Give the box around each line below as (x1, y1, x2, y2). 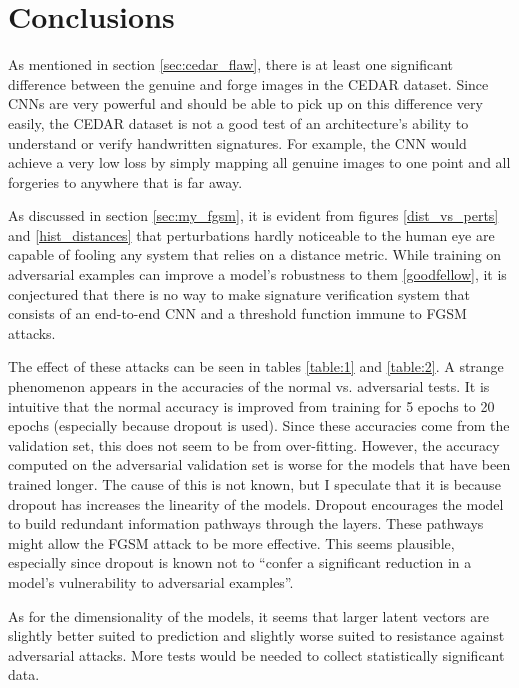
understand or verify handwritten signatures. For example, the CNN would (8, 132, 467, 153)
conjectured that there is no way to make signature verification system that (8, 283, 471, 304)
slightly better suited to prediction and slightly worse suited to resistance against (8, 625, 505, 646)
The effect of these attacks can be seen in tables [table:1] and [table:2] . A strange (8, 356, 504, 377)
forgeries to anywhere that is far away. (8, 171, 243, 192)
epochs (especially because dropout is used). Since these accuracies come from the (8, 415, 510, 436)
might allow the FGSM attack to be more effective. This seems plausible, (8, 532, 455, 553)
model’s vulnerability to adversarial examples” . (8, 571, 294, 592)
